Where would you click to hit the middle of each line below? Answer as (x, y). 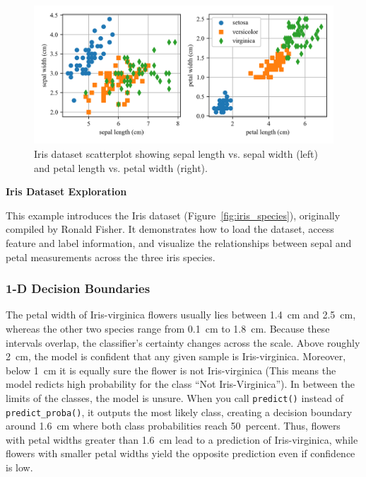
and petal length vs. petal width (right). (121, 167)
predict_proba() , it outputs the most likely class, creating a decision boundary (179, 412)
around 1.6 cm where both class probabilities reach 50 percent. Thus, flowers (173, 426)
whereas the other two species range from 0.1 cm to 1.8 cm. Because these (168, 328)
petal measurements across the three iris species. (111, 257)
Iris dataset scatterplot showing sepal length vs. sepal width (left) (176, 154)
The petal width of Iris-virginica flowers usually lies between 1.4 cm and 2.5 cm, (181, 315)
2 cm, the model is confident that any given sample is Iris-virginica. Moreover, (176, 356)
